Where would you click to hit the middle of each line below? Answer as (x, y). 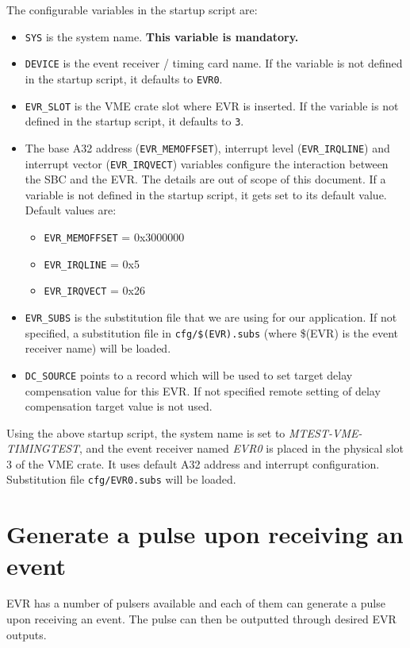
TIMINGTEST (43, 448)
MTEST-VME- (326, 432)
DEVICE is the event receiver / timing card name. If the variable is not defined (214, 63)
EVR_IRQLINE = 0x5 (92, 263)
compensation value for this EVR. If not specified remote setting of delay (203, 390)
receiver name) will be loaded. (98, 348)
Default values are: (71, 210)
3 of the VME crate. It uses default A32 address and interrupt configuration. (193, 463)
